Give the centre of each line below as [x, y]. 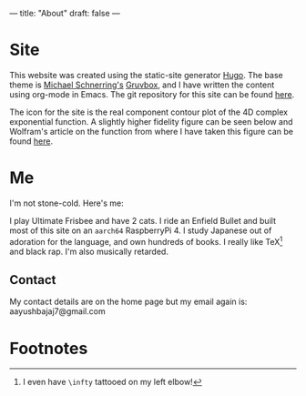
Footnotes [49, 348]
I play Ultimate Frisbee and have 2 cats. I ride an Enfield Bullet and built [143, 220]
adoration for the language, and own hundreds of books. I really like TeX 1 [146, 240]
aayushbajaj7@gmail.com [58, 311]
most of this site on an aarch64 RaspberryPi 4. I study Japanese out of [141, 230]
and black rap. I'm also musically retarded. [89, 251]
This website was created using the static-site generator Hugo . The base [147, 75]
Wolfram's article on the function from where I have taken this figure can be [152, 131]
